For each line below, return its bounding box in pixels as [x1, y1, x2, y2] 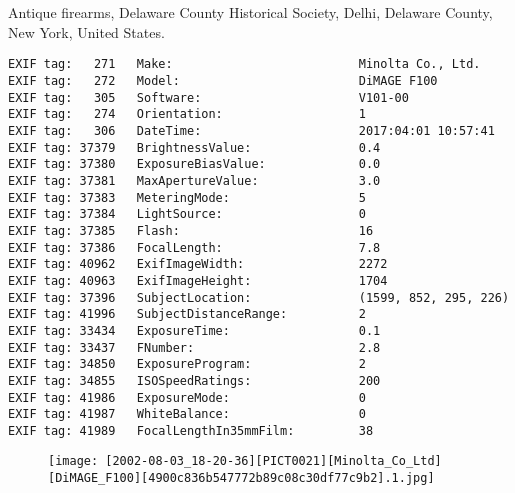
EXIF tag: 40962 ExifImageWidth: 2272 [8, 257, 388, 272]
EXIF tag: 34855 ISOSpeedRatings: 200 [8, 373, 381, 388]
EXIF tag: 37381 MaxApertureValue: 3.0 [8, 173, 381, 188]
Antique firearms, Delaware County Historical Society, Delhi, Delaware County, [8, 2, 493, 23]
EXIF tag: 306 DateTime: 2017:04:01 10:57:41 [8, 124, 495, 138]
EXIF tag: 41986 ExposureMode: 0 [8, 390, 366, 405]
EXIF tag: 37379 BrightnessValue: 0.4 [8, 140, 381, 155]
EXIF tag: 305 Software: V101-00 [8, 90, 409, 105]
